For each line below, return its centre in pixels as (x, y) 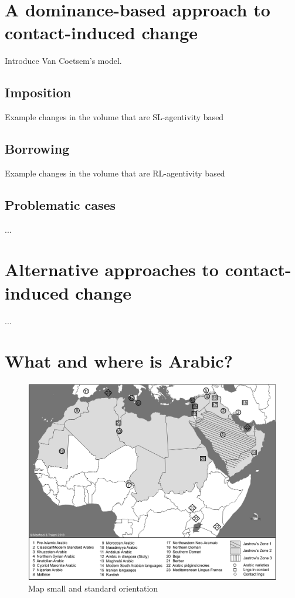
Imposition (38, 92)
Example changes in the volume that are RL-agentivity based (115, 173)
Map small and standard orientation (93, 588)
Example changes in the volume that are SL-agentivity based (114, 117)
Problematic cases (60, 204)
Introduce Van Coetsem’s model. (63, 61)
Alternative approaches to (112, 269)
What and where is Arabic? (119, 361)
